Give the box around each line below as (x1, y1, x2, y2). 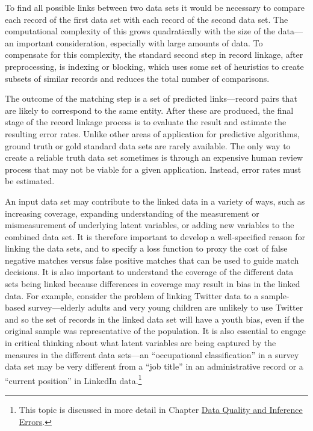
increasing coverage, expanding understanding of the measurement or (5, 206, 259, 219)
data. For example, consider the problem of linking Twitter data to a (5, 289, 259, 302)
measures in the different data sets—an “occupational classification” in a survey (5, 348, 299, 361)
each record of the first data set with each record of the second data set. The (5, 13, 288, 25)
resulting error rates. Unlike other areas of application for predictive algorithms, (5, 127, 300, 140)
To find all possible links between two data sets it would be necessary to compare (5, 1, 305, 13)
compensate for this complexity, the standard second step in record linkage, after (5, 48, 303, 61)
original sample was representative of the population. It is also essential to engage (5, 324, 306, 337)
